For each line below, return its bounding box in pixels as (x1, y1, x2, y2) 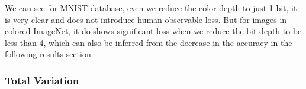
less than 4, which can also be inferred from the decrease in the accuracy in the (5, 36, 292, 48)
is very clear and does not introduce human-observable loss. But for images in (5, 13, 287, 25)
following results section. (5, 48, 94, 60)
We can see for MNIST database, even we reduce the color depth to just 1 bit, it (5, 2, 297, 14)
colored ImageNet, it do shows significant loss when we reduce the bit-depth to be (5, 25, 302, 37)
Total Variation (5, 72, 79, 87)
